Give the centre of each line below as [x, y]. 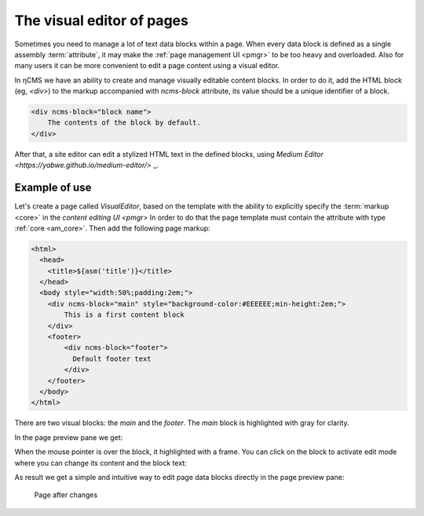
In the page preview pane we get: [69, 437]
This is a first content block [124, 315]
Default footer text [112, 358]
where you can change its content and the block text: [101, 463]
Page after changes [66, 495]
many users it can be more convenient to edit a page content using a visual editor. [147, 66]
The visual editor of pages [101, 20]
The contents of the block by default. [124, 123]
